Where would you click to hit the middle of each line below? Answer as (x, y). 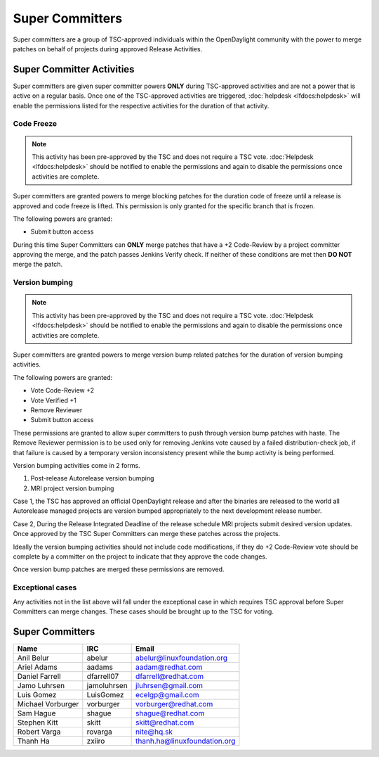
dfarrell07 (103, 676)
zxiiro (96, 741)
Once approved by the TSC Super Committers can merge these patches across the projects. (147, 534)
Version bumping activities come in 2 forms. (77, 465)
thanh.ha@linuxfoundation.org (186, 741)
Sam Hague (36, 713)
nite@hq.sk (154, 732)
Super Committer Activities (74, 69)
